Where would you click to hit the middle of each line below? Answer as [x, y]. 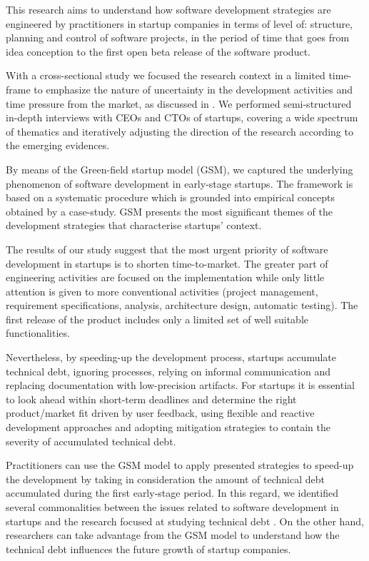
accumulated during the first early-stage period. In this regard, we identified [172, 493]
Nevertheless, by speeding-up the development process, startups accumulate [171, 357]
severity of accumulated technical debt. [91, 441]
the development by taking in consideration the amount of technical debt [165, 479]
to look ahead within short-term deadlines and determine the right [151, 399]
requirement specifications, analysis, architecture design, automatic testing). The [182, 305]
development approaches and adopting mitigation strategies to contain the [168, 427]
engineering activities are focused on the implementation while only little [165, 277]
